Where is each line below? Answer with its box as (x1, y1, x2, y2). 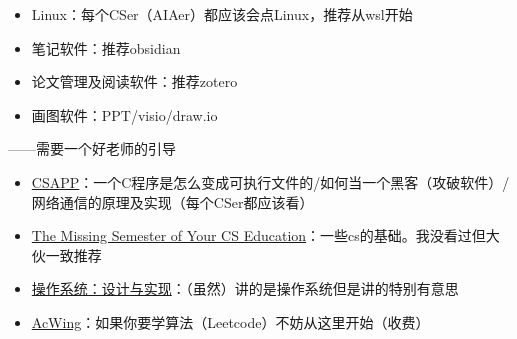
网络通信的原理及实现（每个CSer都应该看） (31, 191, 314, 212)
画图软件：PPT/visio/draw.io (31, 104, 218, 125)
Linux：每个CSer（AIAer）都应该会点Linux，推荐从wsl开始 (31, 4, 413, 24)
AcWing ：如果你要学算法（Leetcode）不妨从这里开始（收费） (31, 311, 430, 332)
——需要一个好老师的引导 (8, 138, 176, 159)
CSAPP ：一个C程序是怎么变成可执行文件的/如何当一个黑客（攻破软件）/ (31, 171, 510, 192)
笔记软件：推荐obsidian (31, 37, 181, 58)
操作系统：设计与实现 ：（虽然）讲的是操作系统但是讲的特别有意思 (31, 278, 459, 299)
